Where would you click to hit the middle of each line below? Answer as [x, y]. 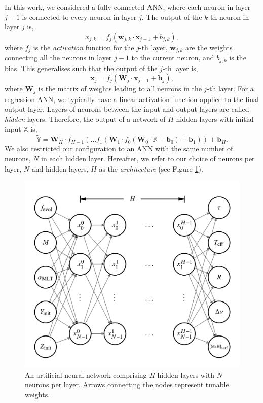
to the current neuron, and [173, 58]
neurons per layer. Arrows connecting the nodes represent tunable [127, 384]
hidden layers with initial [215, 119]
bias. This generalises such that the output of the [81, 68]
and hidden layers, [60, 168]
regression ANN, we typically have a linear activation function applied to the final [132, 99]
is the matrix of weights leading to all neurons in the [120, 89]
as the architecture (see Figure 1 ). [151, 168]
